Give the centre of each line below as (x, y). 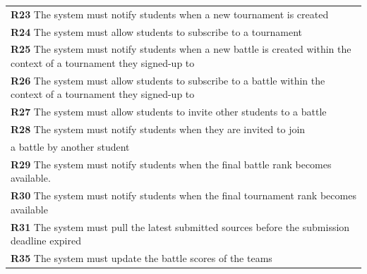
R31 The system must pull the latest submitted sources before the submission (180, 226)
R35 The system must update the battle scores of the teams (142, 258)
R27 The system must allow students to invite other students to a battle (169, 112)
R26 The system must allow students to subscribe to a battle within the (168, 80)
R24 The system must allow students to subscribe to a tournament (156, 31)
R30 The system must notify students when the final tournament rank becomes (183, 195)
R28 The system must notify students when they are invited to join (158, 129)
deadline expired (46, 241)
